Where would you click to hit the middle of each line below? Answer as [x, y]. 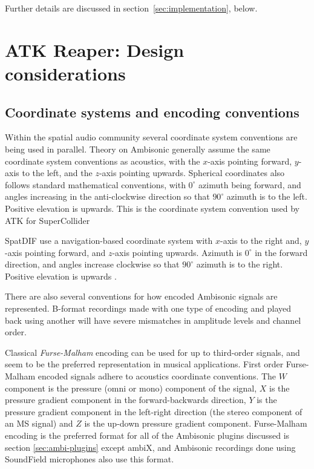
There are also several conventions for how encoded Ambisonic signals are [141, 296]
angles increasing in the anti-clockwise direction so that [107, 196]
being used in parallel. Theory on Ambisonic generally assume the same [138, 149]
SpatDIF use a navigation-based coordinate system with [109, 241]
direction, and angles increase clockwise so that [92, 264]
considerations [65, 73]
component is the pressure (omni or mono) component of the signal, [131, 388]
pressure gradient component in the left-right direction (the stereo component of [154, 411]
